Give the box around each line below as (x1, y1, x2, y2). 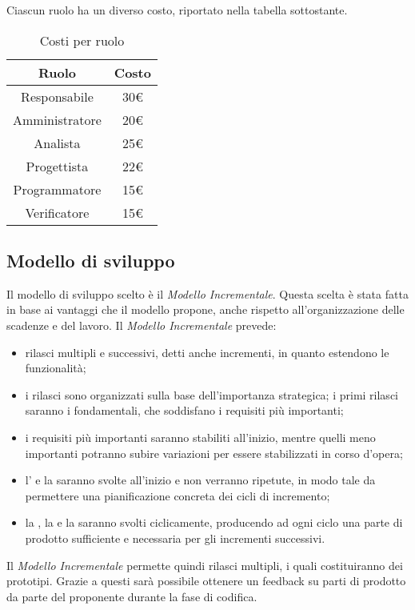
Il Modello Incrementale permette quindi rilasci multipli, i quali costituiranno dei (6, 556, 403, 573)
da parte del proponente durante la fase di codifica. (6, 588, 257, 604)
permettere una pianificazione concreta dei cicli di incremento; (25, 487, 330, 504)
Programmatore (13, 179, 102, 199)
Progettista (26, 156, 89, 175)
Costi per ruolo (39, 30, 125, 50)
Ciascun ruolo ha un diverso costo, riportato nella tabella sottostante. (6, 2, 348, 18)
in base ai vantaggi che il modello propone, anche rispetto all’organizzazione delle (6, 301, 405, 318)
